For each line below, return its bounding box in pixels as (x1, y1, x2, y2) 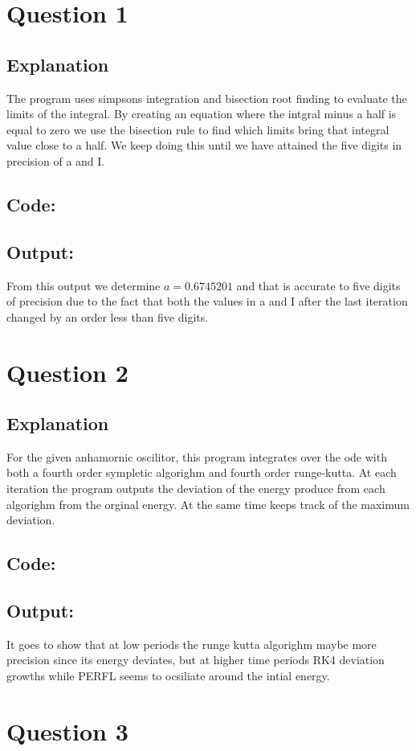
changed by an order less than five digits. (6, 308, 209, 325)
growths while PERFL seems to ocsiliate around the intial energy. (6, 667, 330, 684)
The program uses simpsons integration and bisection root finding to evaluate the (6, 89, 407, 106)
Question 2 (6, 355, 128, 388)
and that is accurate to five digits (236, 277, 401, 293)
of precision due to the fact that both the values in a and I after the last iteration (6, 293, 408, 310)
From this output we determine (6, 277, 161, 293)
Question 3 (6, 714, 128, 747)
